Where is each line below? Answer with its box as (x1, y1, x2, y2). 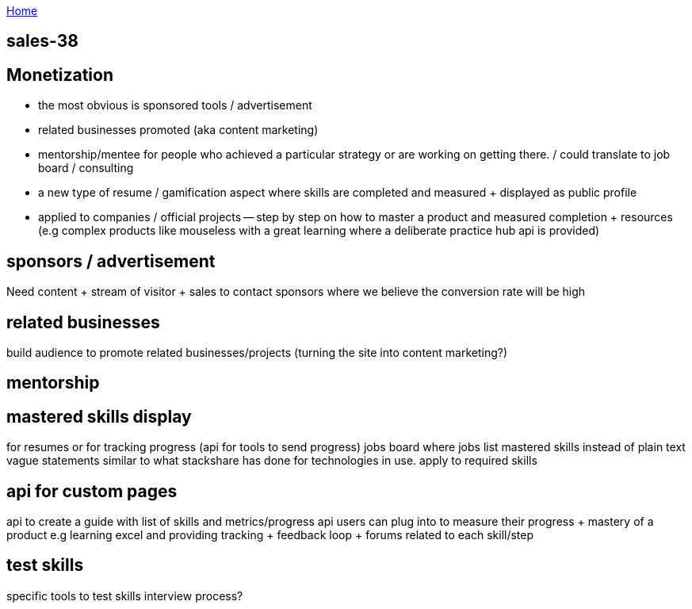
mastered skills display (6, 406, 192, 427)
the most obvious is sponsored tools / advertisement (38, 98, 312, 113)
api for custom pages (6, 481, 178, 501)
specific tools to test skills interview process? (6, 588, 243, 603)
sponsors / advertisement (6, 251, 216, 271)
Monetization (6, 64, 113, 85)
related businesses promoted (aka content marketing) (38, 123, 319, 137)
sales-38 (6, 31, 78, 52)
